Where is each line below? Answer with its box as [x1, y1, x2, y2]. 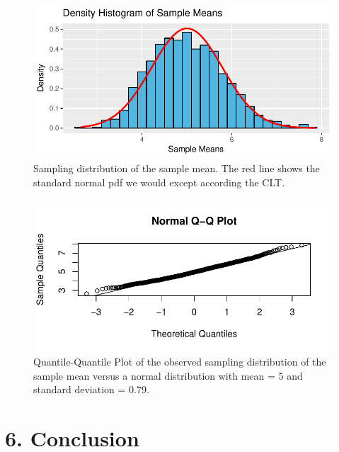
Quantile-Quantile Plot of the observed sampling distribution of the [33, 354, 326, 369]
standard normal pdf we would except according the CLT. [33, 174, 285, 189]
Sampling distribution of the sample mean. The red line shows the [33, 160, 320, 175]
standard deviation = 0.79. [33, 382, 149, 397]
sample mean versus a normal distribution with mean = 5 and [33, 368, 303, 383]
